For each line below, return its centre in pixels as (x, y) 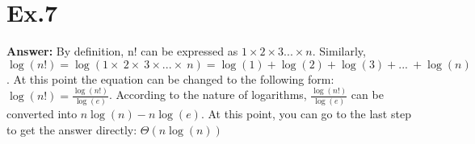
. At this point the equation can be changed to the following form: (170, 78)
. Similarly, (339, 51)
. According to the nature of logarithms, (208, 95)
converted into (42, 113)
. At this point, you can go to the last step (306, 113)
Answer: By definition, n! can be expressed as (122, 51)
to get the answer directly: (72, 129)
